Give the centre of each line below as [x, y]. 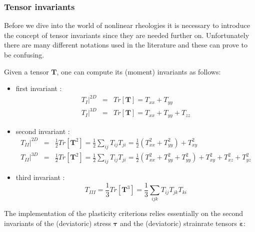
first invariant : [39, 88]
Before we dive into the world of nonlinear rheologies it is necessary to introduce [127, 25]
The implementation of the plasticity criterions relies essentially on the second [124, 213]
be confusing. [24, 54]
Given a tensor [26, 71]
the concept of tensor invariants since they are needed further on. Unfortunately [127, 35]
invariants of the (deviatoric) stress [57, 223]
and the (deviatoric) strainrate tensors [178, 223]
